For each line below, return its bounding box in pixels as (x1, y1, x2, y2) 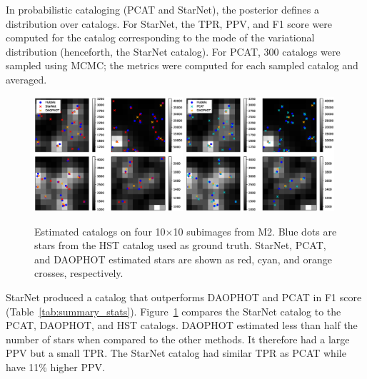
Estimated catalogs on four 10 (34, 223, 166, 238)
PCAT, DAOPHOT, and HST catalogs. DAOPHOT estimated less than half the (6, 318, 358, 333)
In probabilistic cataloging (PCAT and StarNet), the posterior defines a (6, 2, 319, 16)
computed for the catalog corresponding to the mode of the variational (6, 30, 315, 45)
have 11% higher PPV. (6, 359, 105, 374)
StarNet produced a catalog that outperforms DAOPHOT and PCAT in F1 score (6, 290, 362, 304)
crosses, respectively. (34, 266, 124, 281)
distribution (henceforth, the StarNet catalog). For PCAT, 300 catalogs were (6, 44, 341, 59)
